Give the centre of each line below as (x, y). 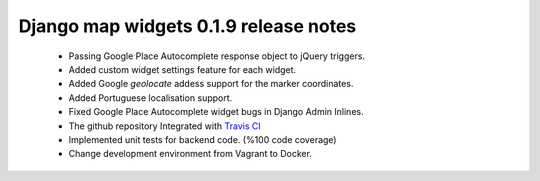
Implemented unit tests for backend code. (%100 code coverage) (202, 139)
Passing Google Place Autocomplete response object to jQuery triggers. (216, 56)
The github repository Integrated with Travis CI (164, 126)
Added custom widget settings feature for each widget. (182, 69)
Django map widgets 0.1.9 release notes (187, 26)
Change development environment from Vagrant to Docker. (190, 154)
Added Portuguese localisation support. (150, 97)
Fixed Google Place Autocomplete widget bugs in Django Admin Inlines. (216, 112)
